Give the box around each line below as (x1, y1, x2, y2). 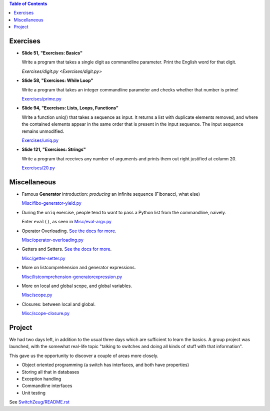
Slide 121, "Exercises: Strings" (21, 146, 86, 152)
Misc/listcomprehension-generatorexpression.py (21, 274, 122, 280)
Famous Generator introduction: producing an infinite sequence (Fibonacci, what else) (21, 191, 200, 197)
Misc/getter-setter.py (21, 255, 65, 261)
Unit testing (21, 390, 46, 396)
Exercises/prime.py (21, 96, 62, 102)
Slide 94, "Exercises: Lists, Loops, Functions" (21, 105, 119, 111)
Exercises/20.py (21, 165, 55, 171)
